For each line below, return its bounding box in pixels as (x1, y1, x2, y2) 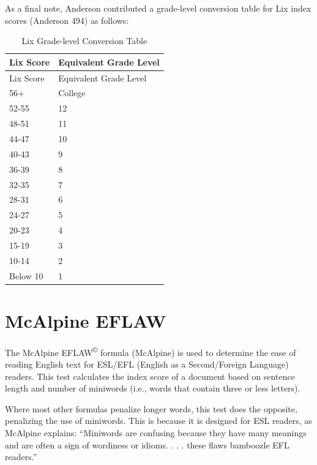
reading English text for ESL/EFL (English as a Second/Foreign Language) (5, 358, 289, 371)
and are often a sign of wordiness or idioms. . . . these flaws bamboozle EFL (5, 438, 289, 451)
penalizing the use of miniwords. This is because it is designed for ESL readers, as (5, 414, 312, 427)
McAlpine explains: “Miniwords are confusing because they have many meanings (5, 426, 307, 439)
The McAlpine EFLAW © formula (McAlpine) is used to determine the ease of (5, 344, 296, 358)
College (58, 86, 86, 99)
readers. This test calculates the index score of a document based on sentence (5, 369, 295, 382)
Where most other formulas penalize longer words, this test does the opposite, (5, 402, 297, 415)
